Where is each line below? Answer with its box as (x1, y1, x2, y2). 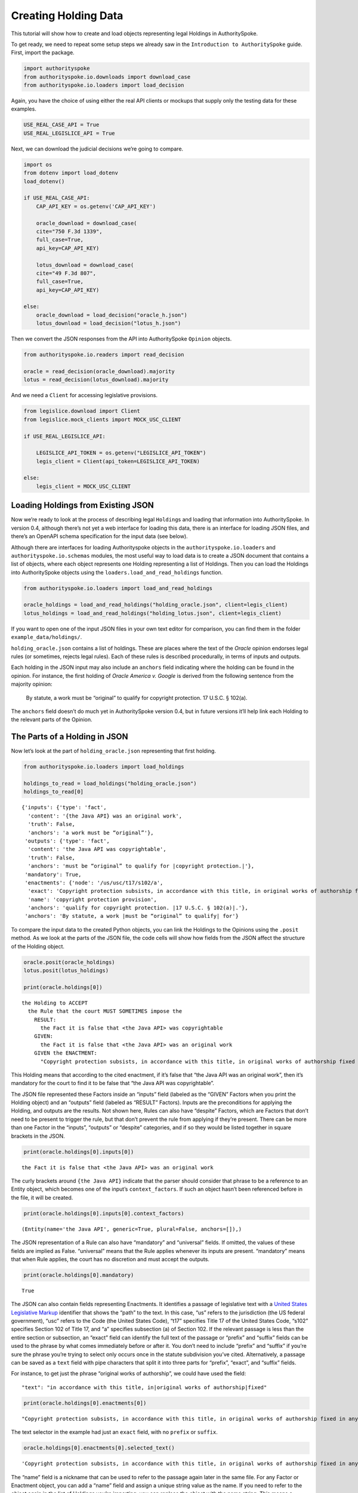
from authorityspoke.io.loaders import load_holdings (23, 763, 184, 770)
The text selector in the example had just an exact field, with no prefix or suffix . (11, 1429, 218, 1436)
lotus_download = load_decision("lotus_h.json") (36, 320, 181, 327)
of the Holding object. (11, 942, 65, 950)
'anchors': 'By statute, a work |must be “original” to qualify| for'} (24, 913, 239, 920)
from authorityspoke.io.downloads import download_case (23, 73, 191, 80)
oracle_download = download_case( (36, 220, 137, 226)
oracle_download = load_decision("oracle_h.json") (36, 311, 187, 318)
